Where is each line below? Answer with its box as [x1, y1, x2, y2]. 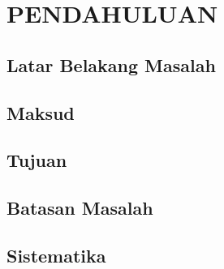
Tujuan [6, 147, 67, 173]
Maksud [6, 100, 75, 125]
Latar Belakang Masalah [6, 52, 216, 77]
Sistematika [6, 242, 106, 267]
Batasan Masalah [6, 195, 153, 220]
